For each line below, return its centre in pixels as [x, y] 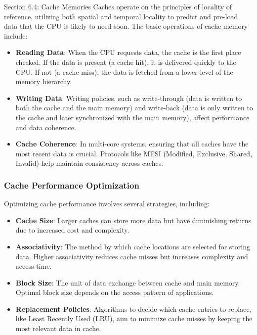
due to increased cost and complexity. [72, 230]
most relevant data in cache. [58, 328]
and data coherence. [46, 127]
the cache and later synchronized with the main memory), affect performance [132, 117]
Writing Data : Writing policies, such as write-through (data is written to [129, 98]
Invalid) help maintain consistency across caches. [89, 163]
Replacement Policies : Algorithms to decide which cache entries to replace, [133, 309]
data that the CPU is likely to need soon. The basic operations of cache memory [126, 26]
